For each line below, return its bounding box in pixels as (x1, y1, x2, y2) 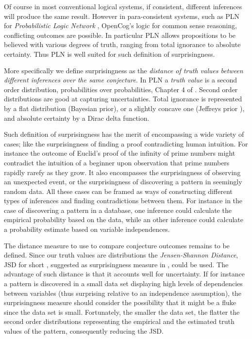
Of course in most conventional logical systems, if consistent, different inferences (4, 1, 242, 11)
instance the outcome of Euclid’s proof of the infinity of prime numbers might (4, 148, 235, 158)
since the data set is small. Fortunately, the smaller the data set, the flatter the (4, 307, 240, 317)
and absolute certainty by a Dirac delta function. (4, 113, 150, 123)
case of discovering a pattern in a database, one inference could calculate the (4, 205, 232, 215)
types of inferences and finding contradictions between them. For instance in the (4, 195, 243, 206)
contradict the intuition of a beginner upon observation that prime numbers (4, 157, 230, 167)
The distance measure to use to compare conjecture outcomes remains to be (4, 240, 230, 250)
